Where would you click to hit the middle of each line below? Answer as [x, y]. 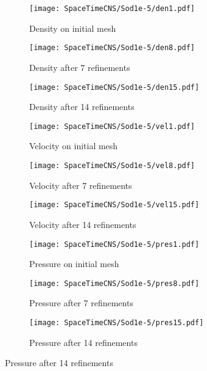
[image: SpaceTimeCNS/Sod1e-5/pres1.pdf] [114, 244]
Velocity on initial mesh [74, 146]
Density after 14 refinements [82, 107]
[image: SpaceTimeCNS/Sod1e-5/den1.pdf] [112, 9]
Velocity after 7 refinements [81, 185]
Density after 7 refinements [80, 67]
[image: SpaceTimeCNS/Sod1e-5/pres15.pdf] [117, 323]
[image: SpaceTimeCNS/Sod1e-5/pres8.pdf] [114, 283]
